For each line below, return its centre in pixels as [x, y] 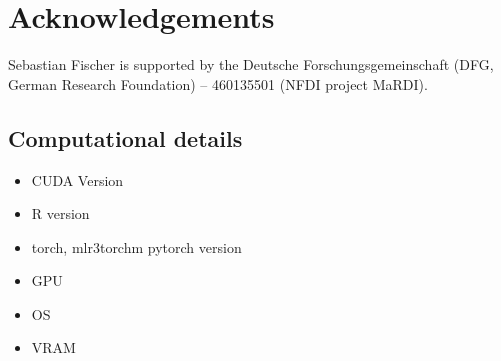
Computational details [125, 137]
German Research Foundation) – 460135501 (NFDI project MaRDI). [218, 83]
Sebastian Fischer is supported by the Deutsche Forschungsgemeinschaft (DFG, [251, 64]
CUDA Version [77, 179]
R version [60, 213]
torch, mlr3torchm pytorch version [136, 246]
